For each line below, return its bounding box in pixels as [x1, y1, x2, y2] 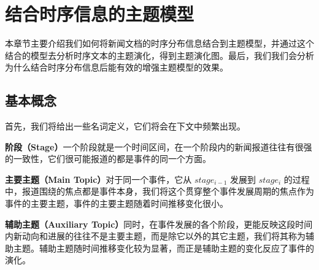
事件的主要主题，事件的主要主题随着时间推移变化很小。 [5, 197, 228, 210]
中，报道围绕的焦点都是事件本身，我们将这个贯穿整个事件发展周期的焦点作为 [5, 185, 314, 198]
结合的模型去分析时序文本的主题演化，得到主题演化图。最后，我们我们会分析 [5, 48, 314, 61]
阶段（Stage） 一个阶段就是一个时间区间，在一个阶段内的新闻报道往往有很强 [5, 140, 312, 153]
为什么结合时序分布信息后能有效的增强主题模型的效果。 [5, 61, 228, 74]
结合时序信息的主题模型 [5, 1, 194, 26]
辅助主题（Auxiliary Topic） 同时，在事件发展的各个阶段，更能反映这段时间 [5, 217, 313, 230]
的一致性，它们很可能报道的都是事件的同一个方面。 [5, 152, 211, 165]
